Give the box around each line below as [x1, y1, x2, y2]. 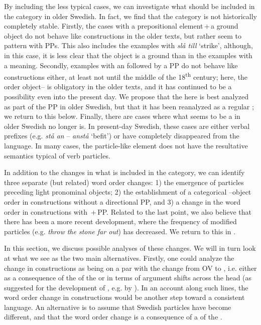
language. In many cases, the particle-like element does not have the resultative [4, 140, 248, 150]
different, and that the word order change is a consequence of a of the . [4, 311, 222, 322]
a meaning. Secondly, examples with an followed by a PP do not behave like [4, 60, 238, 70]
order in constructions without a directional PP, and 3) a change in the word [4, 196, 240, 207]
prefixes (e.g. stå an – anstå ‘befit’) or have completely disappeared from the [4, 130, 239, 141]
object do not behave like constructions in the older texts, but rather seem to [4, 30, 241, 41]
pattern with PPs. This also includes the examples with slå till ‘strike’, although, [4, 40, 253, 51]
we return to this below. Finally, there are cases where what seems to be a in [4, 111, 240, 121]
